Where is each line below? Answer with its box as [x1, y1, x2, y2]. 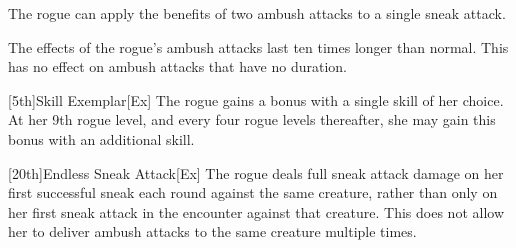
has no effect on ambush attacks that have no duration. [8, 56, 347, 77]
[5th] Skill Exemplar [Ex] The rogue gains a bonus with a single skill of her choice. [8, 89, 504, 110]
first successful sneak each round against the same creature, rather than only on [8, 182, 498, 203]
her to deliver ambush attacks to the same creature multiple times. [8, 221, 417, 242]
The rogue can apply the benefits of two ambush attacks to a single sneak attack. [8, 3, 506, 23]
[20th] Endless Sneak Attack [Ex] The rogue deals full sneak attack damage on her [8, 162, 504, 183]
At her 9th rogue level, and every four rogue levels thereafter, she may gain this [8, 109, 496, 130]
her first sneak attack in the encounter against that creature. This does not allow [8, 201, 505, 222]
